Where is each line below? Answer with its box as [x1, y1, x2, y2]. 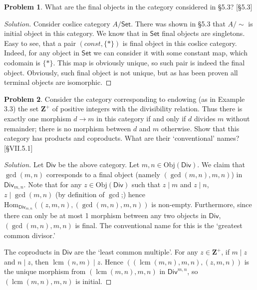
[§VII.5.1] [4, 142, 33, 153]
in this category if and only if [96, 113, 186, 123]
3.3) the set [4, 103, 39, 114]
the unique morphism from [4, 266, 86, 277]
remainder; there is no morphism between [4, 123, 131, 133]
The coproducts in [4, 247, 60, 257]
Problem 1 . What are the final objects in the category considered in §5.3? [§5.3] [4, 1, 253, 11]
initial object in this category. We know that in [4, 28, 148, 38]
